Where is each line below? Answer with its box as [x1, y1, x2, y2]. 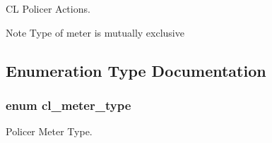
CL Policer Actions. [6, 1, 90, 15]
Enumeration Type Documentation [6, 59, 266, 81]
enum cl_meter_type [6, 96, 131, 113]
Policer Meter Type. [6, 124, 93, 139]
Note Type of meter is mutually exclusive [6, 25, 184, 39]
